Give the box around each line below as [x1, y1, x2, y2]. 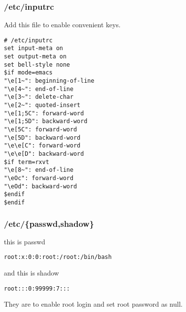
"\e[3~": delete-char [4, 93, 74, 101]
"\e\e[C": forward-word [4, 142, 81, 149]
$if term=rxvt [4, 158, 50, 165]
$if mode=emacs [4, 69, 53, 76]
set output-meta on [4, 53, 67, 60]
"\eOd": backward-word [4, 183, 77, 190]
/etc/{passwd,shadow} [4, 217, 94, 229]
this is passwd [4, 236, 46, 246]
